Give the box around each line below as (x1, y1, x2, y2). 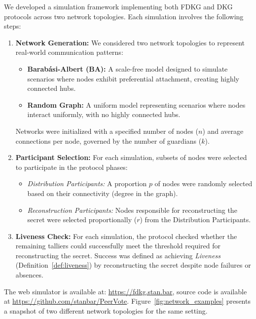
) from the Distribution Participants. (140, 214, 251, 225)
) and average (202, 125, 244, 136)
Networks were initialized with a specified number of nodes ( (15, 125, 198, 136)
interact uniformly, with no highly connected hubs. (27, 109, 181, 120)
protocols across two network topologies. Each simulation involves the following (4, 11, 244, 21)
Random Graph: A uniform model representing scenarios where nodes (27, 99, 246, 110)
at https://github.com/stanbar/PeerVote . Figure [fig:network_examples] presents (4, 296, 251, 306)
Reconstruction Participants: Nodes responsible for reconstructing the (27, 204, 237, 215)
